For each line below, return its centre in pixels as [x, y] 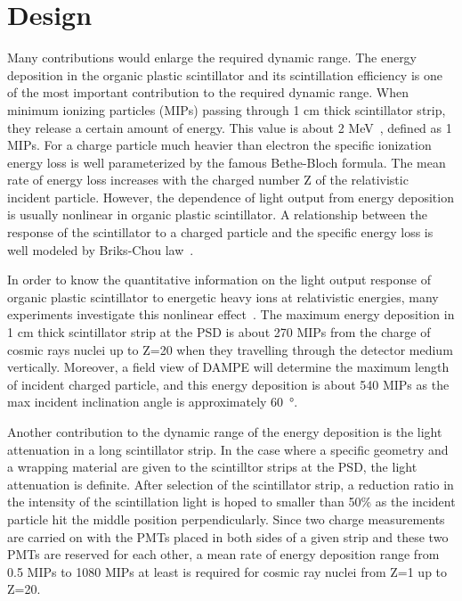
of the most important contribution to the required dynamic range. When [208, 92]
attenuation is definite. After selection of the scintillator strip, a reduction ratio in [231, 484]
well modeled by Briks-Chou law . [101, 249]
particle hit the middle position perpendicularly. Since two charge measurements [226, 519]
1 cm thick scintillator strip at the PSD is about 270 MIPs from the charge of [219, 332]
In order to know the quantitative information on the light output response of [219, 280]
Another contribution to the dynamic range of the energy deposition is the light [225, 432]
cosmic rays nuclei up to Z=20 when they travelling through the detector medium [230, 349]
